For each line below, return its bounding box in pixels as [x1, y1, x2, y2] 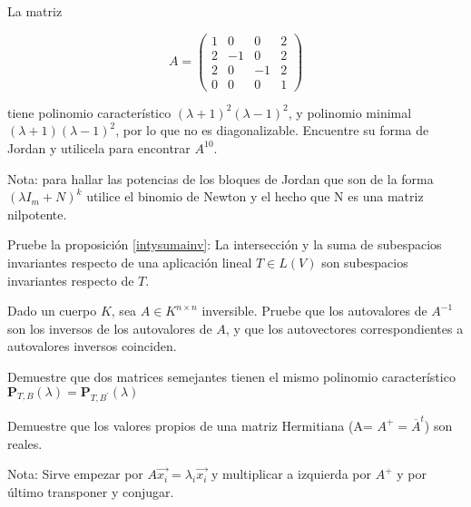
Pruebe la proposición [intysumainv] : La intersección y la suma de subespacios [7, 235, 442, 254]
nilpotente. [7, 204, 67, 223]
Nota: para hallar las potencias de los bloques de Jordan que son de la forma [7, 169, 434, 188]
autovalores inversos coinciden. [7, 336, 177, 356]
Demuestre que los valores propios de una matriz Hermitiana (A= [7, 415, 373, 434]
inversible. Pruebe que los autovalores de [201, 301, 427, 320]
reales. [7, 434, 43, 453]
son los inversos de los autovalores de [7, 318, 212, 337]
